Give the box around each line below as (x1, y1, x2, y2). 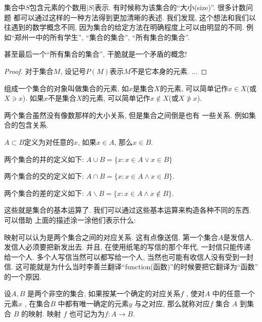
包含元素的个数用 (29, 2, 86, 12)
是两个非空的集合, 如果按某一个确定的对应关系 (27, 288, 181, 299)
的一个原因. (4, 271, 41, 281)
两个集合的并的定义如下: (4, 153, 84, 164)
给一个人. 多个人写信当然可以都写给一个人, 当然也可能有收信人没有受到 (4, 251, 240, 262)
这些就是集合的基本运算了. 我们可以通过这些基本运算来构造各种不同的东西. (4, 205, 251, 215)
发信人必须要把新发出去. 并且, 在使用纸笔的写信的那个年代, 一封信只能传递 (4, 241, 251, 252)
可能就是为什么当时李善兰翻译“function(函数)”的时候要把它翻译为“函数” (22, 261, 258, 272)
